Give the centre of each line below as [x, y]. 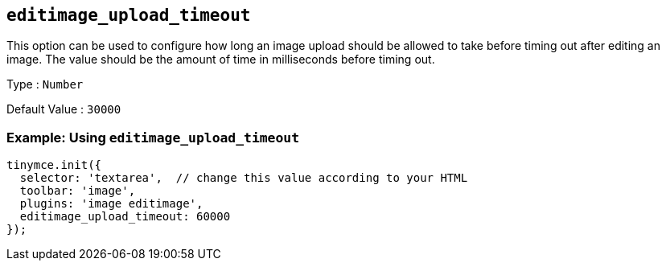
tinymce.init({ [54, 165]
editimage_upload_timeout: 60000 [125, 217]
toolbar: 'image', [78, 191]
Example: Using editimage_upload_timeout [153, 137]
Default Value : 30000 [64, 109]
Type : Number [45, 84]
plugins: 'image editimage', [111, 204]
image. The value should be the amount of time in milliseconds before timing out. [221, 60]
